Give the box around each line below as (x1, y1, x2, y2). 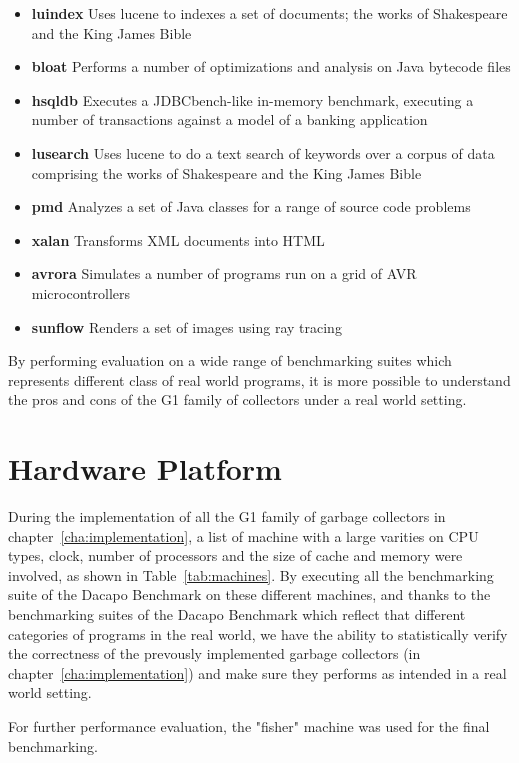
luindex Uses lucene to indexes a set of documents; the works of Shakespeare (31, 3, 508, 23)
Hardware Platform (8, 448, 282, 489)
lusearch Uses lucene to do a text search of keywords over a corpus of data (31, 142, 495, 163)
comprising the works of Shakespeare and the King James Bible (31, 162, 422, 183)
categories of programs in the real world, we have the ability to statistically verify (8, 623, 508, 644)
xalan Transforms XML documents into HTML (31, 229, 325, 250)
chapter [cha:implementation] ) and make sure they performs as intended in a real (8, 662, 507, 683)
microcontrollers (31, 282, 130, 303)
